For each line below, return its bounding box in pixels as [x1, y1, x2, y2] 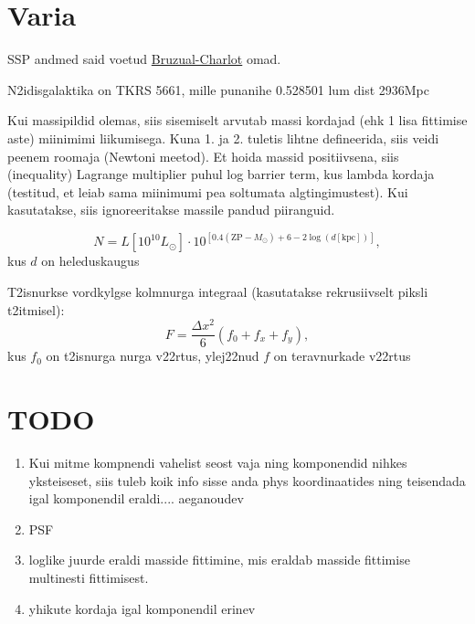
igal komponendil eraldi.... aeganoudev [28, 489, 244, 508]
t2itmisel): [7, 300, 65, 319]
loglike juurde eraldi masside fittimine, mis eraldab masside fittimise [28, 550, 410, 569]
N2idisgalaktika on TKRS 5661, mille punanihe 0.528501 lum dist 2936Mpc [7, 79, 429, 99]
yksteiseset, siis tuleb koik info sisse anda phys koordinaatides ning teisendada [28, 471, 466, 490]
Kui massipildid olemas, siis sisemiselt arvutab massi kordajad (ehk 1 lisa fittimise [7, 111, 468, 130]
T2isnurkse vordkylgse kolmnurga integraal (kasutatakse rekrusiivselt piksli [7, 281, 428, 301]
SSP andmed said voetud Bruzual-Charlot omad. [7, 49, 281, 69]
